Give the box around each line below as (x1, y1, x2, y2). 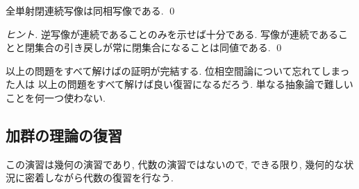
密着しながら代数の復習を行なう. (24, 170, 174, 185)
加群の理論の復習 (6, 124, 122, 145)
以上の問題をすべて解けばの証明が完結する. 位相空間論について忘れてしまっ (6, 63, 350, 78)
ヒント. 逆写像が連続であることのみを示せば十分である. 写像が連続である (6, 26, 338, 41)
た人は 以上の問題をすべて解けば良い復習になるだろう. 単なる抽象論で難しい (6, 77, 353, 91)
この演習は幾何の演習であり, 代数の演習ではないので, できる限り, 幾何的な (6, 156, 344, 171)
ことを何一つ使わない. (6, 90, 106, 105)
